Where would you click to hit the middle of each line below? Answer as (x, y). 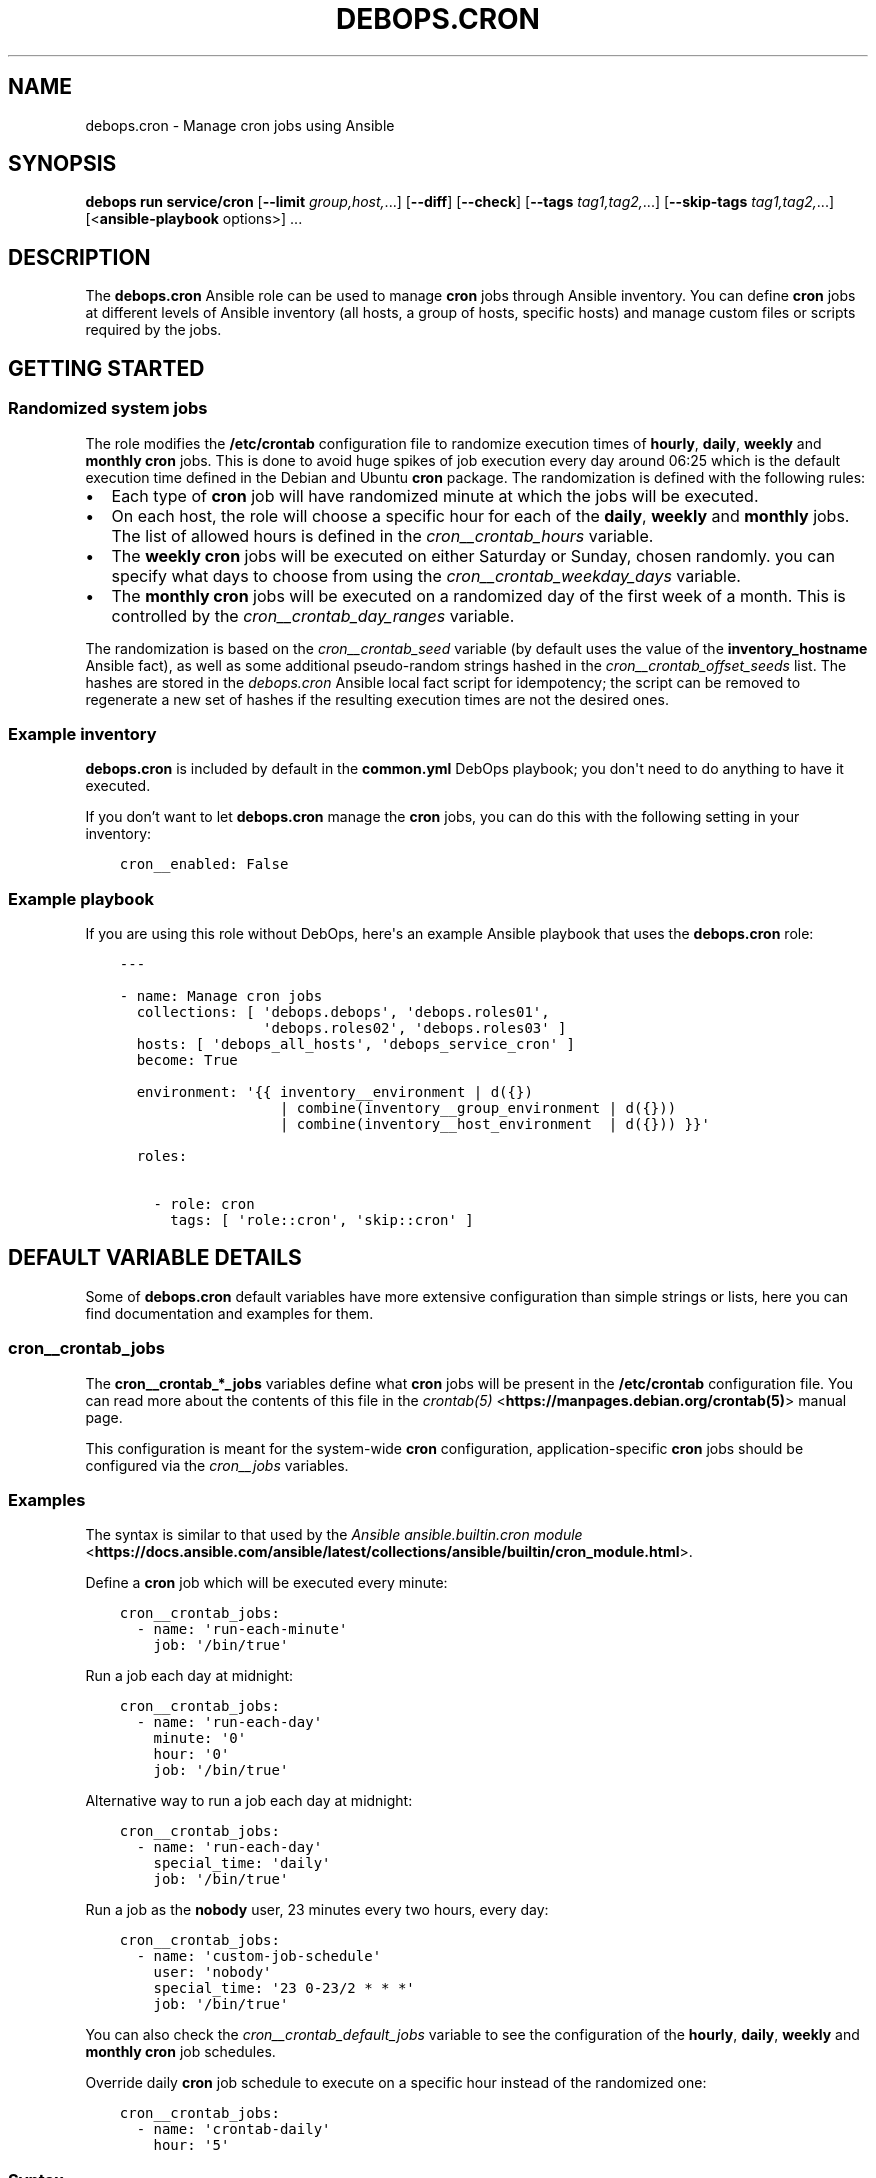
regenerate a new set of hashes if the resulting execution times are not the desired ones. (377, 699)
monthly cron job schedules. (180, 2052)
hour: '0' (191, 1754)
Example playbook (81, 898)
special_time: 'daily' (242, 1863)
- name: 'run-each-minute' (242, 1629)
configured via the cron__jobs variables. (217, 1465)
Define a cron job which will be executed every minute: (266, 1583)
